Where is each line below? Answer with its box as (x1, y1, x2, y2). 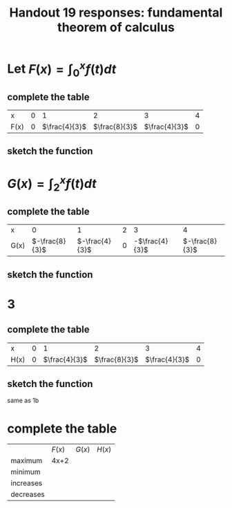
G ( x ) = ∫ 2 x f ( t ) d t (7, 173, 97, 194)
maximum (10, 456, 43, 466)
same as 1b (7, 396, 39, 405)
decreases (10, 489, 45, 499)
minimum (10, 467, 41, 477)
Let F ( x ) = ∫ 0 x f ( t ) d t (7, 59, 117, 79)
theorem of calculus (57, 19, 175, 35)
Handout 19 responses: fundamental (9, 5, 223, 21)
